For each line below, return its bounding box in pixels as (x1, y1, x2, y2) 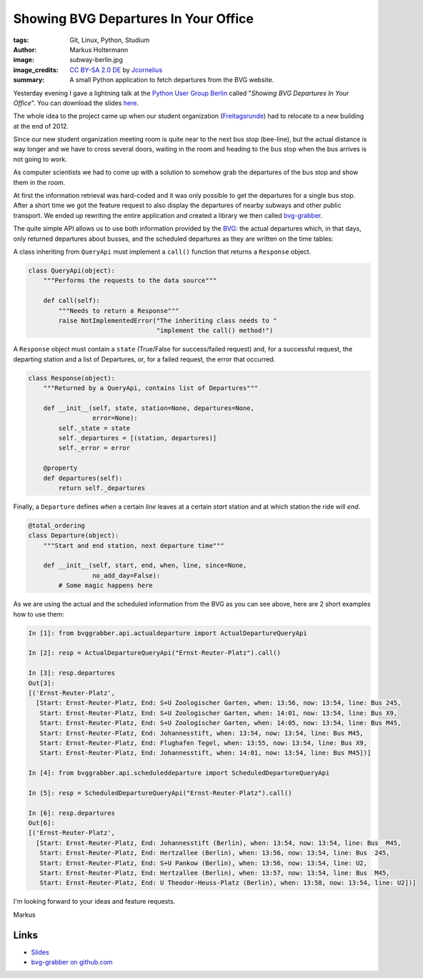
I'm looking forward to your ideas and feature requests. (13, 897, 176, 906)
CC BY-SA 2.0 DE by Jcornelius (69, 65, 163, 74)
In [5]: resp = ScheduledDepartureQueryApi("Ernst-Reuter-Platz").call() (28, 789, 292, 797)
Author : (13, 45, 37, 54)
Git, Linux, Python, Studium (69, 36, 150, 44)
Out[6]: (28, 819, 55, 827)
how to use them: (13, 609, 64, 618)
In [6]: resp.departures (28, 809, 116, 817)
